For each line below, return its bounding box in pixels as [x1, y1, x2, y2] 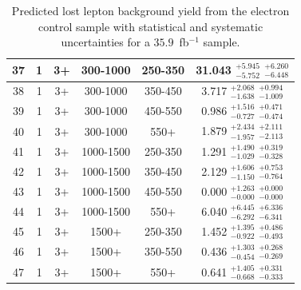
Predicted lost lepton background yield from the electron [11, 2, 290, 18]
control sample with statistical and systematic [38, 18, 263, 34]
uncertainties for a [61, 34, 150, 50]
